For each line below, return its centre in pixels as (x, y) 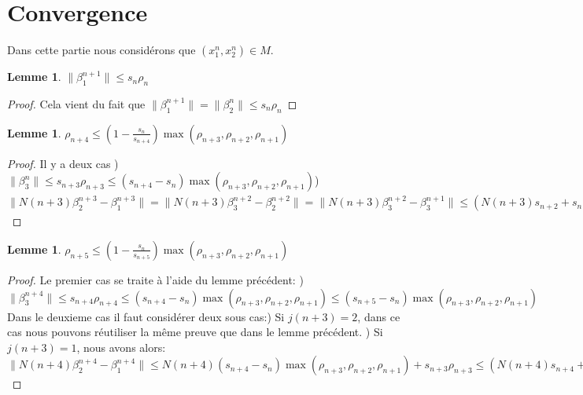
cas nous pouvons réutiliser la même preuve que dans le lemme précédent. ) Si (195, 332)
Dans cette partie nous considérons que (101, 50)
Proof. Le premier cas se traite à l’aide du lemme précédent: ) (155, 279)
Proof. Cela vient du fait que (76, 103)
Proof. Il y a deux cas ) (63, 163)
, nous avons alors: (121, 347)
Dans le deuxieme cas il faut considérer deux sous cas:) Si (146, 316)
